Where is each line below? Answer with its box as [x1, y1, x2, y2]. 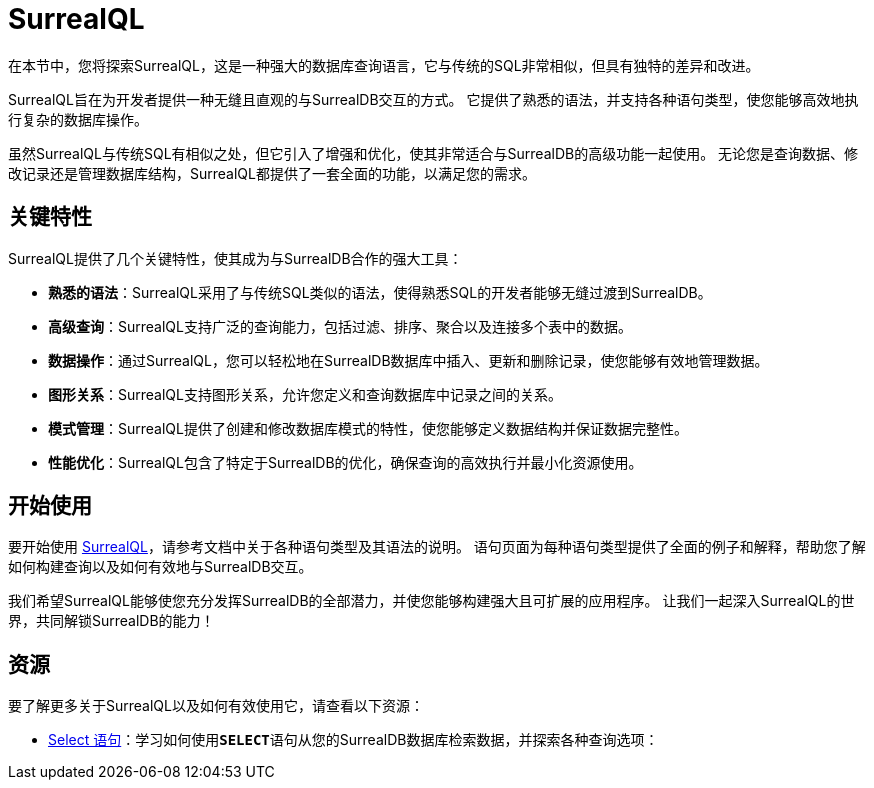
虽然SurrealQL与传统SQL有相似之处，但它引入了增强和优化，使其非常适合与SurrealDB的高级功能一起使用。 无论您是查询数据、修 [8, 144, 859, 162]
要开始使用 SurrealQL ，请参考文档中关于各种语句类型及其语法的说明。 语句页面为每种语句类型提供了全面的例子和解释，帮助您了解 [8, 538, 866, 556]
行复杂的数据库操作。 [8, 110, 148, 128]
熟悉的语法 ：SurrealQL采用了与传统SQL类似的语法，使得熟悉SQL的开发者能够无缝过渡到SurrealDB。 [48, 283, 712, 301]
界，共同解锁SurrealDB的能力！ [8, 612, 215, 630]
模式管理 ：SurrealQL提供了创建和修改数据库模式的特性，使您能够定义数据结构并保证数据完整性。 [48, 419, 688, 437]
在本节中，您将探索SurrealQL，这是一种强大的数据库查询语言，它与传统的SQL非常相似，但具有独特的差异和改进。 [8, 56, 760, 74]
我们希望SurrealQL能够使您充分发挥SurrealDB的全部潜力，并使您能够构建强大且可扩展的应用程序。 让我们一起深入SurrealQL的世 [8, 592, 855, 610]
